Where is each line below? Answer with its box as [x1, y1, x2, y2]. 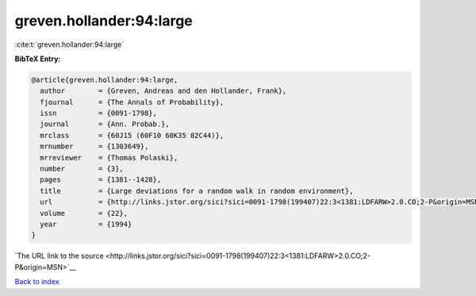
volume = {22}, [40, 209, 129, 217]
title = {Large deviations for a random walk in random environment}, [40, 186, 354, 195]
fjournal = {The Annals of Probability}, [40, 98, 225, 106]
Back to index [14, 277, 59, 286]
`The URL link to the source [14, 251, 104, 261]
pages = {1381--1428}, [40, 175, 162, 184]
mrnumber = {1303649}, [40, 142, 149, 151]
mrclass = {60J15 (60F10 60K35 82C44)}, [40, 131, 225, 140]
